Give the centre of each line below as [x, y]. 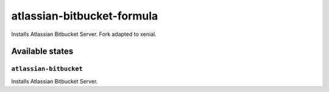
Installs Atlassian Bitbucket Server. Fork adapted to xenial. [84, 34]
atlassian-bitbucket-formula [85, 16]
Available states [42, 51]
